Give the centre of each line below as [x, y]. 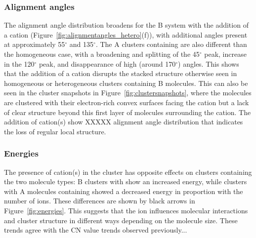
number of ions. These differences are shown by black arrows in [100, 201]
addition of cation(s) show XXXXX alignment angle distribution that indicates [124, 122]
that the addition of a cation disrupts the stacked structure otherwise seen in [121, 73]
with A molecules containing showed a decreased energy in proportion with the [124, 191]
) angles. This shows [209, 63]
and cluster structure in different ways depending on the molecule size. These [121, 220]
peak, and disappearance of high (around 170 [107, 63]
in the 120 [19, 63]
